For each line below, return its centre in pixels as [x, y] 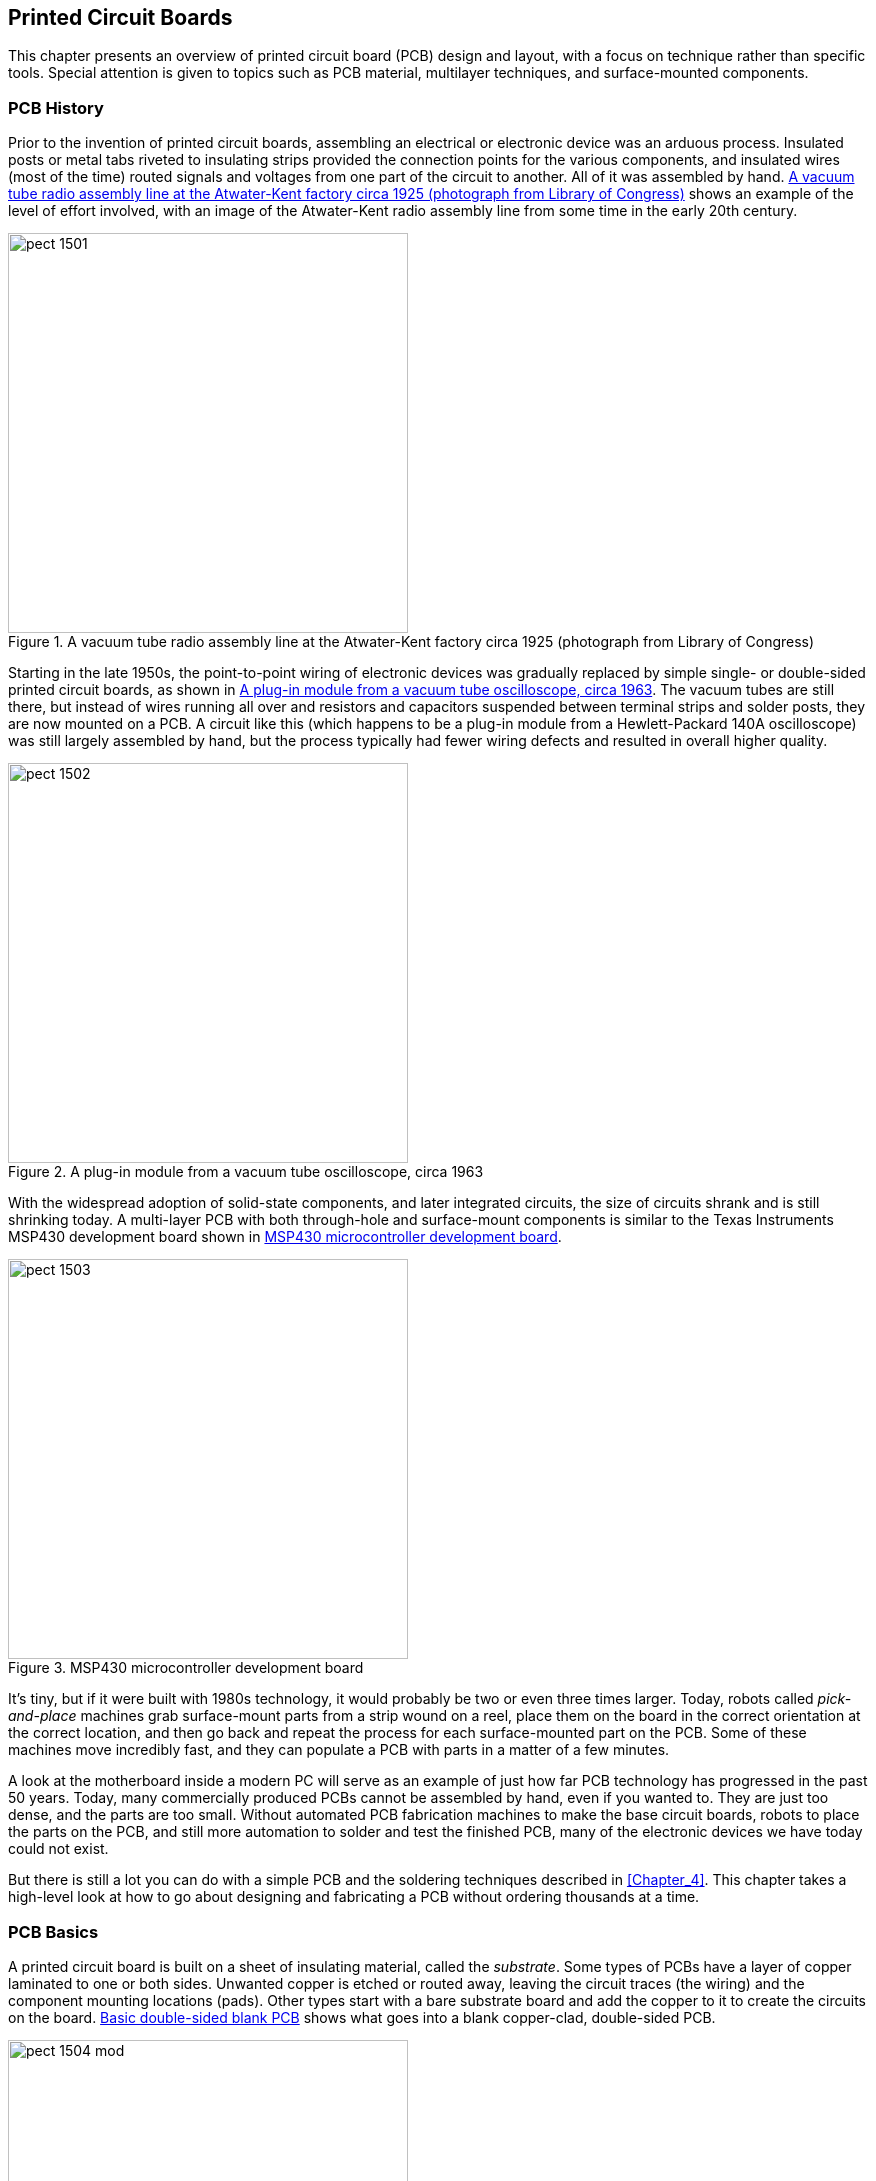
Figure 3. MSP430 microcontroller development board [186, 1668]
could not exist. [58, 1849]
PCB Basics [53, 1931]
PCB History [56, 107]
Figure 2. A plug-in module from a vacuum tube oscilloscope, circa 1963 [246, 1172]
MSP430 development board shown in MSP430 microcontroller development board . [285, 1237]
